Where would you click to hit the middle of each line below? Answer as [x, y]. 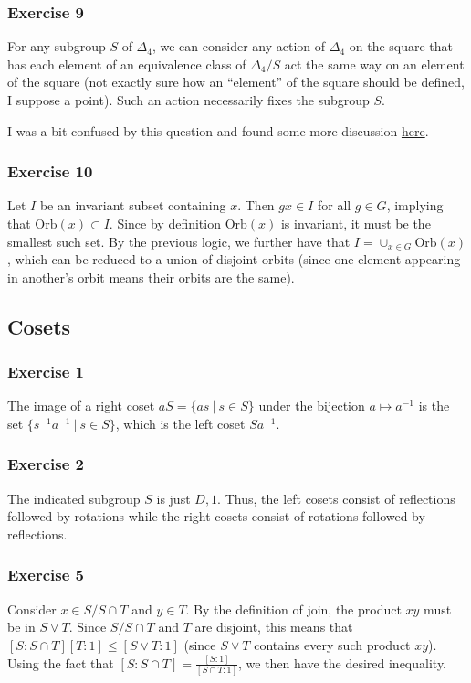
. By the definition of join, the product [293, 608]
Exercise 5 [46, 575]
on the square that [401, 46]
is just [173, 498]
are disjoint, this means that [274, 627]
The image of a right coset [81, 406]
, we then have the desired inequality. [343, 662]
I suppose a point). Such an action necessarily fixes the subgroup [188, 100]
